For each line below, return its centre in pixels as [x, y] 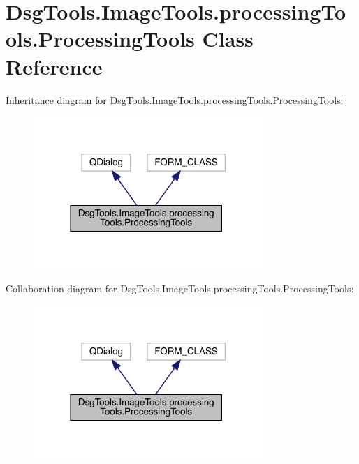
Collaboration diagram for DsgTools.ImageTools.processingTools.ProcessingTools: [180, 289]
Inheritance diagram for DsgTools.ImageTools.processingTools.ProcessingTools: [175, 99]
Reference [54, 66]
